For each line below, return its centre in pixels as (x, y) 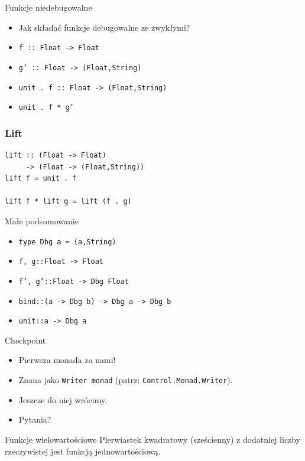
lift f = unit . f (41, 179)
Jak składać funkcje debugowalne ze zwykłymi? (104, 27)
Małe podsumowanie (42, 221)
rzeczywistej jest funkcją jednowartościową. (83, 451)
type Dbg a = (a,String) (67, 242)
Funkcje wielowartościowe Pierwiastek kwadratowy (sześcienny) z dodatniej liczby (153, 439)
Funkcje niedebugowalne (48, 7)
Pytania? (35, 419)
